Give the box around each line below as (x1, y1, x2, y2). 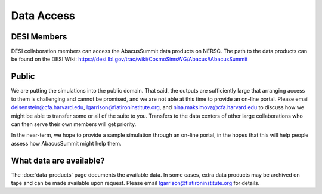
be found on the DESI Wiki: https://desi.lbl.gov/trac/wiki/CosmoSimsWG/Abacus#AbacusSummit (11, 56, 248, 63)
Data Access (11, 9, 76, 22)
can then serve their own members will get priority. (11, 120, 137, 128)
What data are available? (11, 155, 105, 165)
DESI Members (11, 32, 67, 42)
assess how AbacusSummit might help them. (11, 140, 122, 147)
